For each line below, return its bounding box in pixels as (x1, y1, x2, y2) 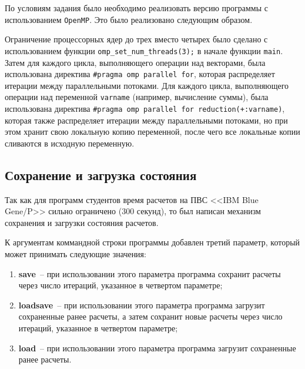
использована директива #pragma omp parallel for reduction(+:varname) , (5, 102, 285, 114)
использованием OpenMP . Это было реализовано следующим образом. (5, 13, 253, 25)
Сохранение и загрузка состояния (5, 165, 197, 184)
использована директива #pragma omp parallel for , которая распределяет (5, 68, 275, 80)
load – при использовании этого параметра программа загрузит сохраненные (18, 341, 296, 354)
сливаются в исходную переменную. (5, 137, 135, 149)
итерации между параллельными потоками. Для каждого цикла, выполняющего (5, 79, 289, 91)
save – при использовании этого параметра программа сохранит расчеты (18, 267, 281, 280)
